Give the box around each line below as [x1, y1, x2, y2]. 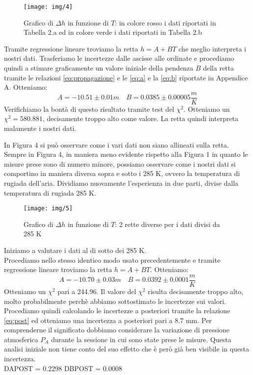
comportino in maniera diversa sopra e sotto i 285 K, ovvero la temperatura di [4, 168, 240, 178]
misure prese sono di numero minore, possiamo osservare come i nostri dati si [4, 158, 236, 169]
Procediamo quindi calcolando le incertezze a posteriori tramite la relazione [4, 305, 230, 316]
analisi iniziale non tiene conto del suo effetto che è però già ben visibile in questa [4, 344, 250, 354]
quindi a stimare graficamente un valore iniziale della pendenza [4, 63, 193, 73]
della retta [202, 63, 234, 73]
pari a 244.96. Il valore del [57, 286, 136, 296]
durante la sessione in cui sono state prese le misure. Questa [51, 334, 231, 344]
